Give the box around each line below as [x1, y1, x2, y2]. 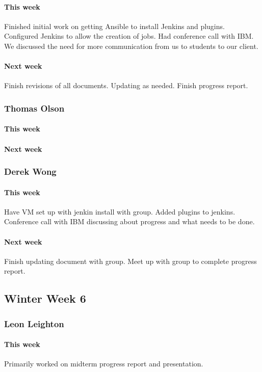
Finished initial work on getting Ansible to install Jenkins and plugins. [4, 20, 225, 31]
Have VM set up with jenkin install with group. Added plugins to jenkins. [4, 206, 235, 217]
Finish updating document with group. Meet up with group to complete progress [4, 255, 257, 266]
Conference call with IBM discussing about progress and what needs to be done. [4, 216, 255, 227]
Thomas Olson [4, 101, 65, 114]
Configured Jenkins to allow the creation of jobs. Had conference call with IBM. [4, 31, 254, 41]
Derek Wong [4, 165, 57, 178]
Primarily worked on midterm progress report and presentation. [4, 358, 203, 369]
